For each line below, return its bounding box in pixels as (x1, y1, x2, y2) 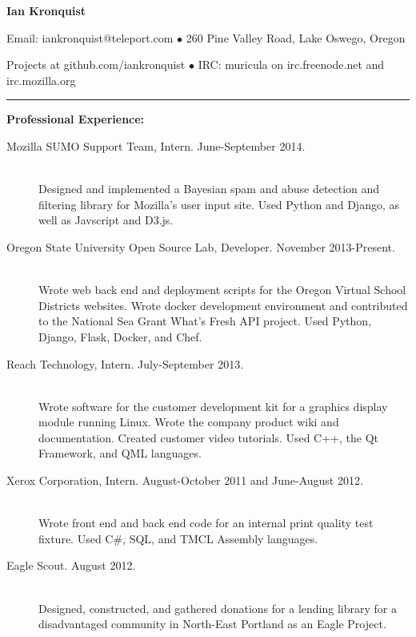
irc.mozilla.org (6, 71, 76, 88)
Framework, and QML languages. (38, 445, 202, 462)
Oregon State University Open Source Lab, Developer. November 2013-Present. (6, 238, 395, 255)
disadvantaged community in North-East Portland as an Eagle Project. (38, 615, 386, 632)
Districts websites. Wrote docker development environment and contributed (38, 296, 408, 313)
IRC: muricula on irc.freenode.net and (198, 56, 385, 73)
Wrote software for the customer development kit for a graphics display (38, 397, 388, 414)
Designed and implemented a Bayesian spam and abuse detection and (38, 180, 380, 197)
